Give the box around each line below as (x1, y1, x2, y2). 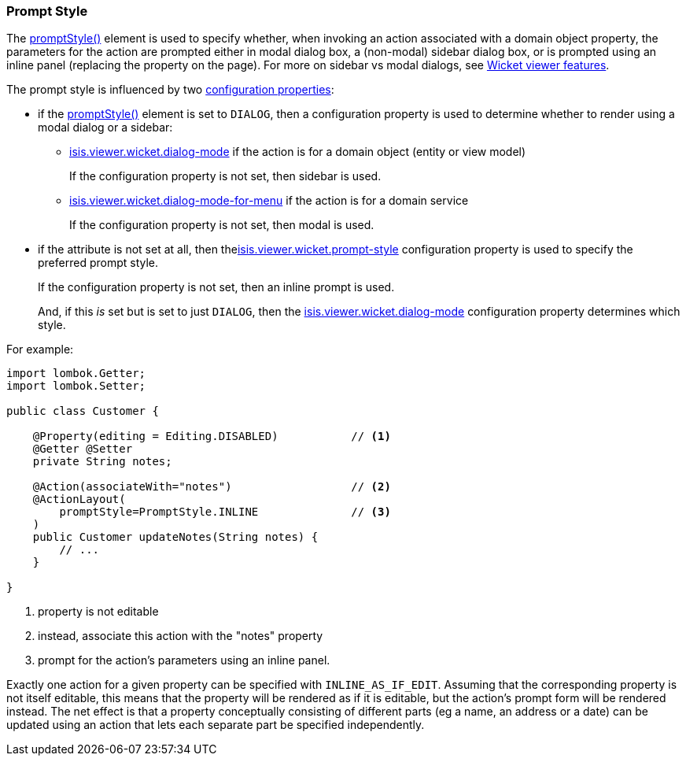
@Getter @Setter (32, 442, 133, 456)
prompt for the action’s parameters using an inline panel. (38, 653, 330, 668)
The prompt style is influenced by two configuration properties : (6, 83, 334, 97)
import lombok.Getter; (6, 367, 146, 380)
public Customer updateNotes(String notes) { (32, 531, 319, 544)
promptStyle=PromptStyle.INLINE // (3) (59, 505, 391, 519)
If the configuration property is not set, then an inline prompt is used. (38, 280, 395, 294)
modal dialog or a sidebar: (38, 120, 173, 135)
